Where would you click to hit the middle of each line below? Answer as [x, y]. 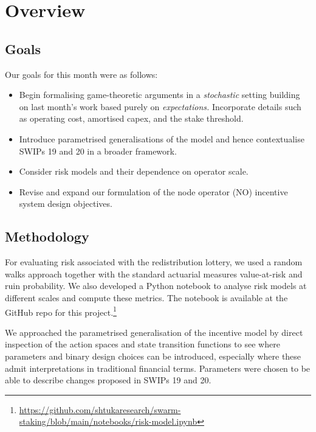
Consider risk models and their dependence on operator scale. [134, 171]
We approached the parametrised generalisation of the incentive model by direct [154, 332]
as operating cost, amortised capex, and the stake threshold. [131, 118]
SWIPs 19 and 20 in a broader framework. [98, 151]
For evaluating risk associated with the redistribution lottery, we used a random [154, 262]
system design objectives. [66, 204]
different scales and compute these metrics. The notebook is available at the [146, 297]
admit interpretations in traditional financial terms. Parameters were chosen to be [158, 368]
